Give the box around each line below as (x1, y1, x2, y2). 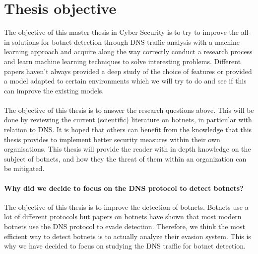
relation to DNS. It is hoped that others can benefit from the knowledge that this (4, 124, 252, 135)
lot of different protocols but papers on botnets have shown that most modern (4, 211, 242, 222)
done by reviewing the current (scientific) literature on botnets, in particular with (4, 114, 252, 125)
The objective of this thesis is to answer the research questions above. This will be (4, 104, 254, 115)
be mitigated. (4, 163, 45, 173)
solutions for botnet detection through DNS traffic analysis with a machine (12, 36, 240, 47)
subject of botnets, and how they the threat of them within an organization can (4, 153, 247, 164)
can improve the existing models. (4, 85, 104, 95)
